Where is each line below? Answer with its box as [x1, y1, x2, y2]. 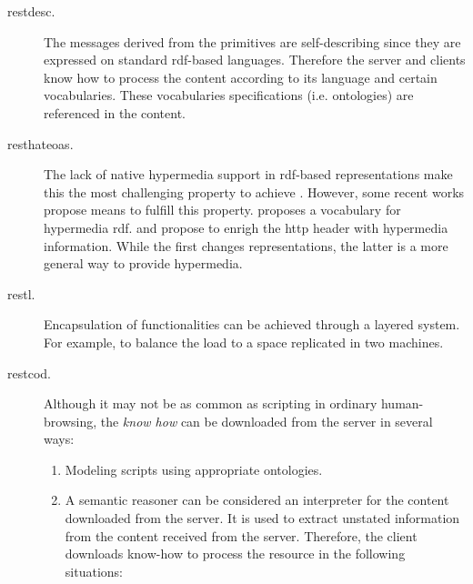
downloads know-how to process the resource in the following [65, 544, 406, 563]
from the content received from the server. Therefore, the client [65, 526, 418, 545]
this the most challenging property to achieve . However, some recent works [44, 182, 465, 201]
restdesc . [7, 2, 55, 20]
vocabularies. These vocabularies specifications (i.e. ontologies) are [44, 86, 414, 105]
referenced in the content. [44, 103, 186, 122]
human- [380, 394, 424, 413]
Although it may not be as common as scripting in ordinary [44, 394, 377, 413]
